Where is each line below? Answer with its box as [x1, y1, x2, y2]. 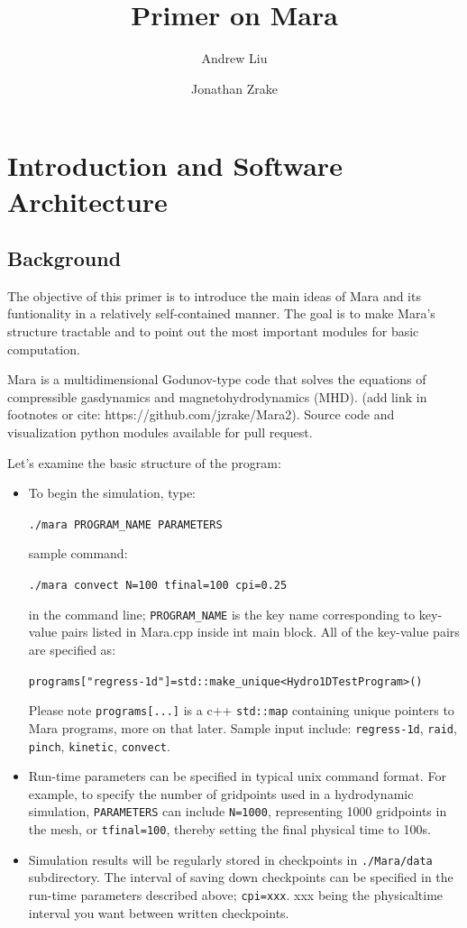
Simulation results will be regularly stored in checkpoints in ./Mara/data [28, 850, 433, 868]
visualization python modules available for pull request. [7, 423, 313, 442]
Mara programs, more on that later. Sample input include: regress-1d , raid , [28, 718, 457, 737]
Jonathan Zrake [191, 78, 278, 97]
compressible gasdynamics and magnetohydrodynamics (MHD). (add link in [7, 387, 427, 406]
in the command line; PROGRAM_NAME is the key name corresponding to [28, 604, 416, 623]
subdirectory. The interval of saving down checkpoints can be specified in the [28, 868, 453, 887]
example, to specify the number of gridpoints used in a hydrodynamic [28, 784, 414, 803]
